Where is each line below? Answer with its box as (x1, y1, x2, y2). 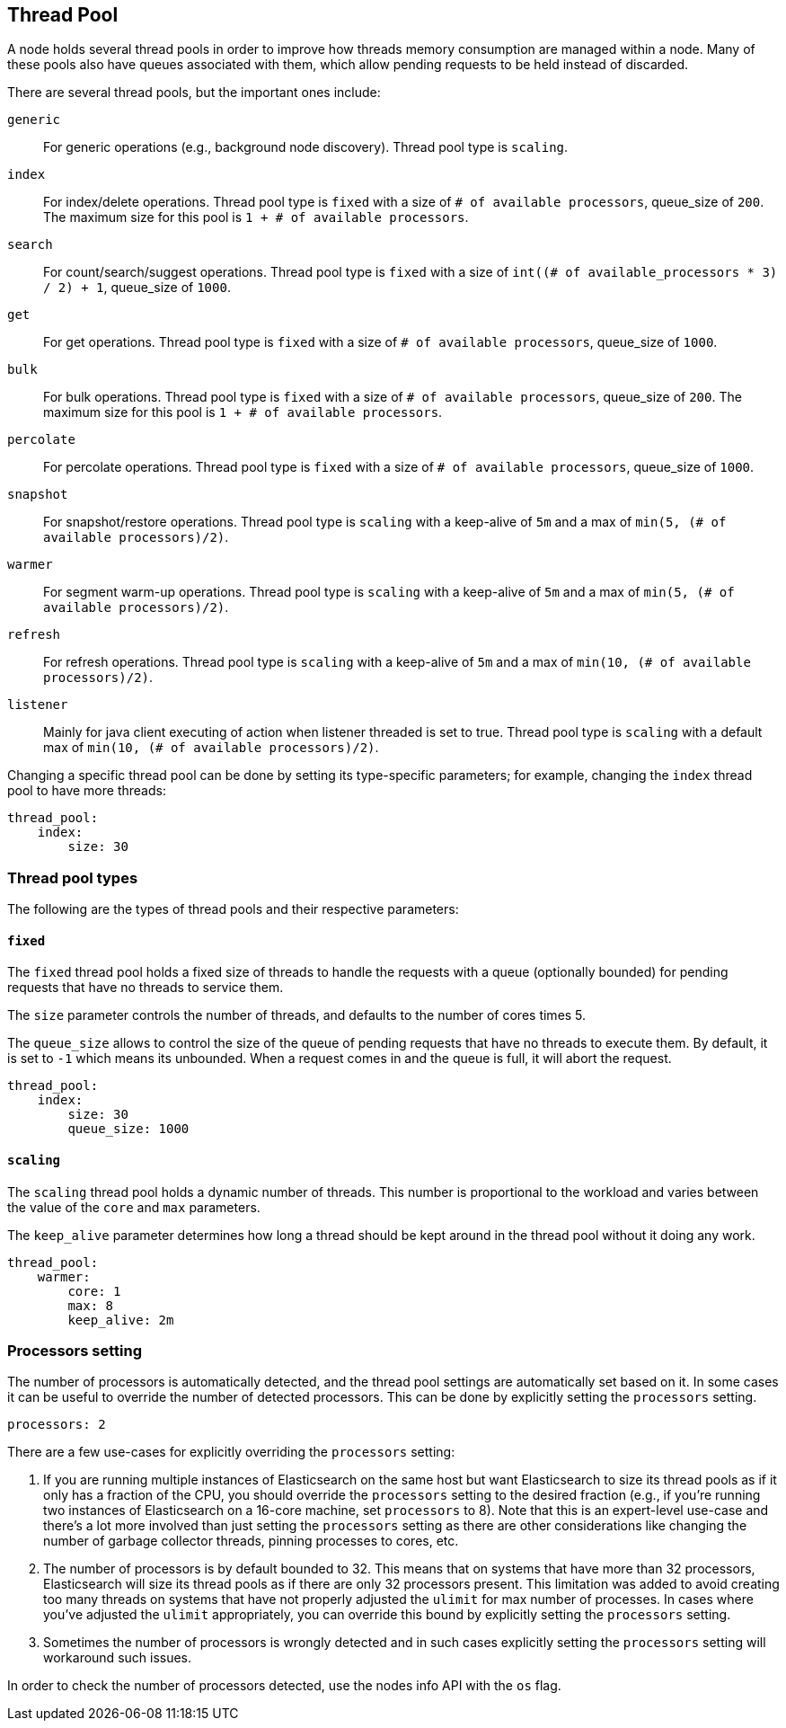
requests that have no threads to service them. (7, 979, 284, 996)
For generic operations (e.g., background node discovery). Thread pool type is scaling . (43, 139, 569, 155)
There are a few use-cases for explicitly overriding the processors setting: (7, 1444, 455, 1460)
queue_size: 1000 (67, 1121, 190, 1137)
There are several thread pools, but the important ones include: (7, 84, 381, 101)
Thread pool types (7, 868, 138, 887)
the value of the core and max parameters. (7, 1199, 261, 1215)
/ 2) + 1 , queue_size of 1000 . (43, 279, 231, 296)
